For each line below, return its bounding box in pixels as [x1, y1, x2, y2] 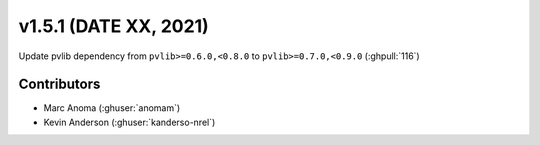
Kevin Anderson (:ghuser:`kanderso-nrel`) [43, 116, 216, 128]
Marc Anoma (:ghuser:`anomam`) [43, 102, 181, 114]
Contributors [18, 76, 101, 93]
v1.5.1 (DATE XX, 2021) [18, 15, 209, 37]
